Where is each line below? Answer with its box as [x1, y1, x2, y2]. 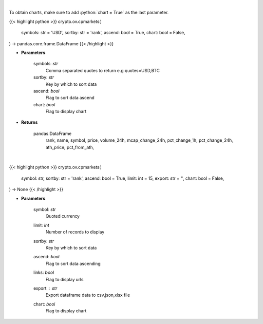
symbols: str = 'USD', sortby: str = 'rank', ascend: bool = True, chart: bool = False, [21, 30, 185, 36]
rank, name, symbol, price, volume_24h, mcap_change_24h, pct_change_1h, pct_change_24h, [45, 137, 233, 143]
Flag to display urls [45, 276, 84, 282]
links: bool [33, 269, 54, 275]
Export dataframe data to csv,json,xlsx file [45, 292, 130, 298]
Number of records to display [45, 229, 105, 235]
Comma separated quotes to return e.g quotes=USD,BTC [45, 67, 160, 73]
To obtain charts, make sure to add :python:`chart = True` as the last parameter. [9, 10, 169, 16]
